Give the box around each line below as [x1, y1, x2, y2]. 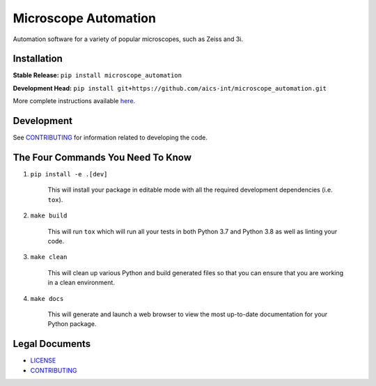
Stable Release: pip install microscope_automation [13, 71, 182, 79]
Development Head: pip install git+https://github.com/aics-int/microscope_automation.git [13, 84, 327, 92]
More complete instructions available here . [13, 97, 136, 105]
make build [30, 212, 68, 219]
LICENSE [30, 356, 56, 365]
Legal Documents [13, 338, 91, 350]
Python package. [47, 320, 97, 328]
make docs [30, 295, 64, 302]
